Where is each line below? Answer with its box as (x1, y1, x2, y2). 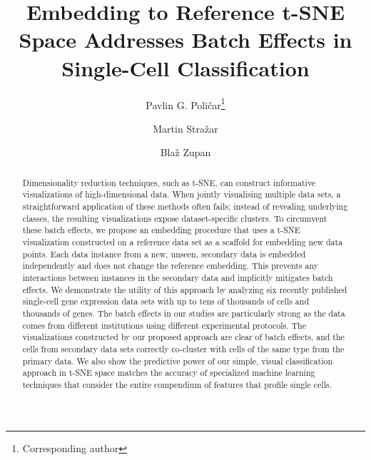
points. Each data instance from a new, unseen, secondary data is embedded (22, 247, 306, 260)
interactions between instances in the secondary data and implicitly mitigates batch (22, 271, 333, 283)
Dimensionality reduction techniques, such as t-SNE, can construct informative (22, 176, 316, 188)
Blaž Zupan (160, 145, 211, 160)
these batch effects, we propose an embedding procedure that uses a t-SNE (22, 224, 300, 236)
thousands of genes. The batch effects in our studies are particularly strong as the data (22, 307, 345, 319)
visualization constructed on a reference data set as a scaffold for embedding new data (22, 236, 343, 248)
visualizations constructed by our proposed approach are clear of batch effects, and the (22, 331, 345, 343)
